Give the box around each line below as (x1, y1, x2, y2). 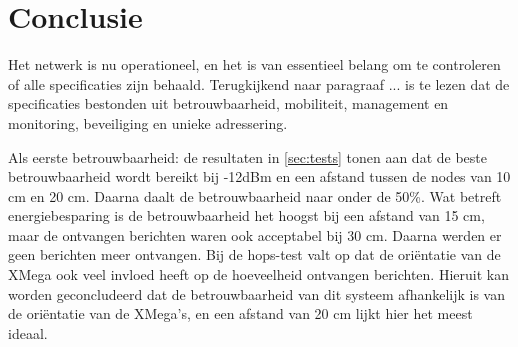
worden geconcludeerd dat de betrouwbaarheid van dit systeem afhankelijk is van (8, 283, 506, 304)
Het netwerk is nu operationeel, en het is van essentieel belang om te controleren (8, 54, 501, 75)
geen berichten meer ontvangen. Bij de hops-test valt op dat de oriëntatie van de (8, 244, 501, 265)
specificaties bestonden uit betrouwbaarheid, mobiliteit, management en (8, 93, 449, 114)
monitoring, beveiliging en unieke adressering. (8, 112, 288, 133)
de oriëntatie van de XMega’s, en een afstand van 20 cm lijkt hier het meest (8, 303, 473, 324)
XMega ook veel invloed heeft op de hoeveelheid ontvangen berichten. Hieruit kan (8, 264, 509, 285)
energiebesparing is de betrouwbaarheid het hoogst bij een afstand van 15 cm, (8, 205, 485, 226)
